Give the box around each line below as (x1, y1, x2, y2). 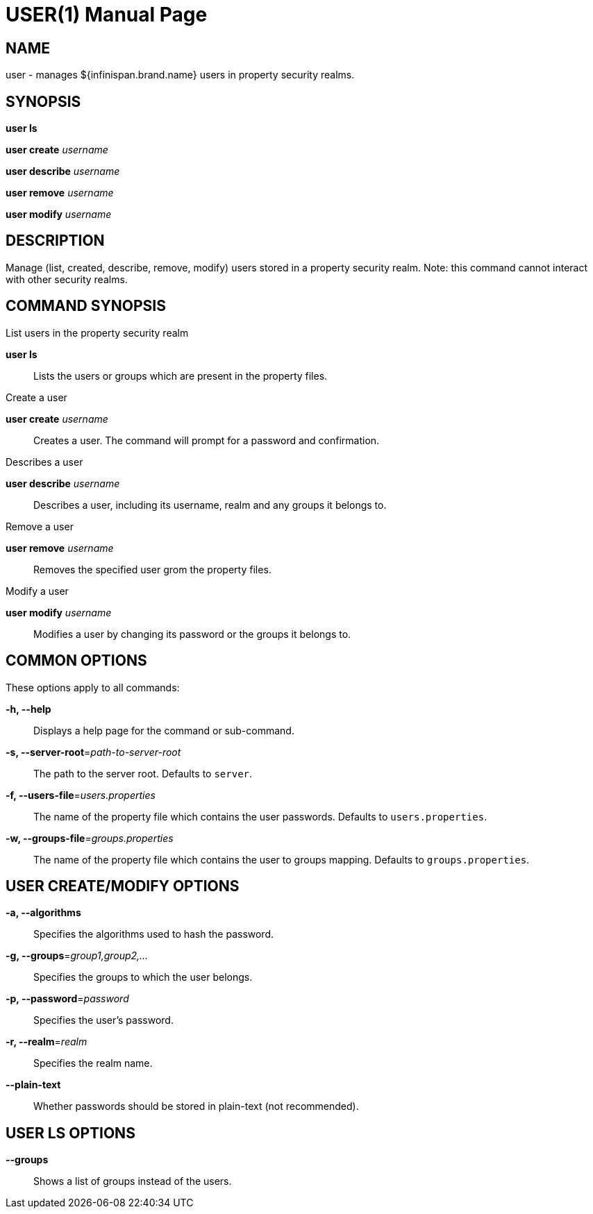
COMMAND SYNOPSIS (6, 297, 166, 315)
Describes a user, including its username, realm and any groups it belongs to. (33, 498, 387, 511)
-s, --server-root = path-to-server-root (6, 745, 181, 758)
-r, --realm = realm (6, 1036, 87, 1048)
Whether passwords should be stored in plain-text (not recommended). (33, 1100, 359, 1113)
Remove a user (6, 520, 74, 532)
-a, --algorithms (6, 907, 81, 919)
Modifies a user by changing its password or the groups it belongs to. (33, 627, 351, 640)
